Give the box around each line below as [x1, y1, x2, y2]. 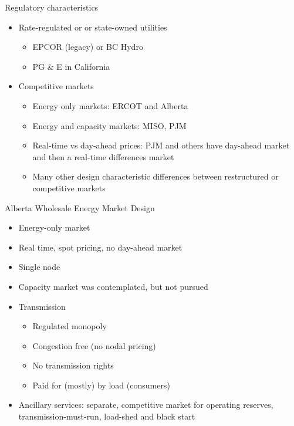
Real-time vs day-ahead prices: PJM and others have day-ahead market [32, 139, 290, 151]
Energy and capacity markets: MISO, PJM [32, 119, 187, 131]
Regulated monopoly [32, 320, 107, 332]
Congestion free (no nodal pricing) [32, 339, 156, 351]
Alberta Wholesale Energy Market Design [5, 201, 155, 214]
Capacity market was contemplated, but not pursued [18, 280, 208, 292]
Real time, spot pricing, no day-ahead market [18, 241, 183, 253]
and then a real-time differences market [32, 150, 174, 163]
